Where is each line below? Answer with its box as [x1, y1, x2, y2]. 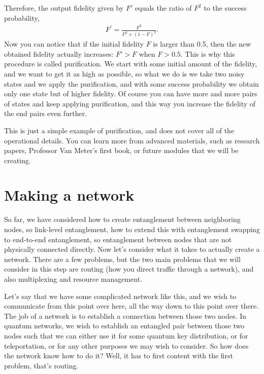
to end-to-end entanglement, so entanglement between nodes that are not [4, 234, 232, 244]
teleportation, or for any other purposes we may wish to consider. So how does [4, 340, 249, 351]
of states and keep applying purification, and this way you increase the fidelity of [4, 98, 256, 108]
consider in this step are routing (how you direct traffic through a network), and [4, 264, 254, 274]
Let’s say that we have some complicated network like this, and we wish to [4, 290, 237, 301]
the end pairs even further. [4, 108, 87, 119]
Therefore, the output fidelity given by [4, 3, 124, 13]
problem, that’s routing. [4, 360, 79, 370]
